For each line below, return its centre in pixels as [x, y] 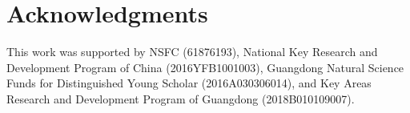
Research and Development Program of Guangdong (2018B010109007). [181, 98]
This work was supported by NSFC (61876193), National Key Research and [192, 52]
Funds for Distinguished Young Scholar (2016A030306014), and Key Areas [189, 83]
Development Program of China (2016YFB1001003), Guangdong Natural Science [205, 67]
